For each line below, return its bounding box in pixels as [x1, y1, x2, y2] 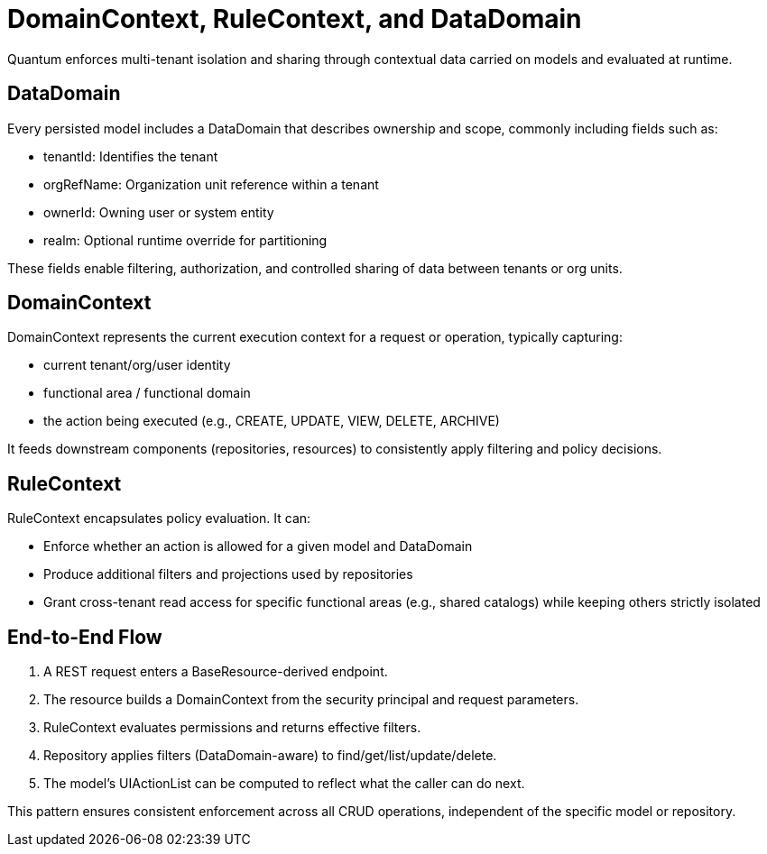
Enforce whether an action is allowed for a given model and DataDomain [43, 538, 473, 555]
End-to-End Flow [7, 625, 162, 648]
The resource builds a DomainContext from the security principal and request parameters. [43, 692, 579, 708]
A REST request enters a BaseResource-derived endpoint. [43, 664, 388, 680]
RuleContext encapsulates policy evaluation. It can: [7, 510, 311, 527]
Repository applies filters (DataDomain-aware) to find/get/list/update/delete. [43, 748, 497, 764]
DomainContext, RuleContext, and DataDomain [7, 4, 582, 34]
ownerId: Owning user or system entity [43, 204, 274, 220]
